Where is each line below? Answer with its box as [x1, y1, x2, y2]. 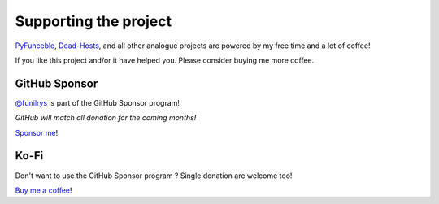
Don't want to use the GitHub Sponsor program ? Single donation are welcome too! [15, 171, 293, 180]
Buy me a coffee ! [15, 185, 72, 195]
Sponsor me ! [15, 128, 59, 137]
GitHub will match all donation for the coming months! [15, 113, 197, 123]
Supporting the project [15, 12, 172, 30]
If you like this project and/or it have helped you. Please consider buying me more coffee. [15, 55, 315, 65]
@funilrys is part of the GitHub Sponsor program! [15, 98, 180, 107]
